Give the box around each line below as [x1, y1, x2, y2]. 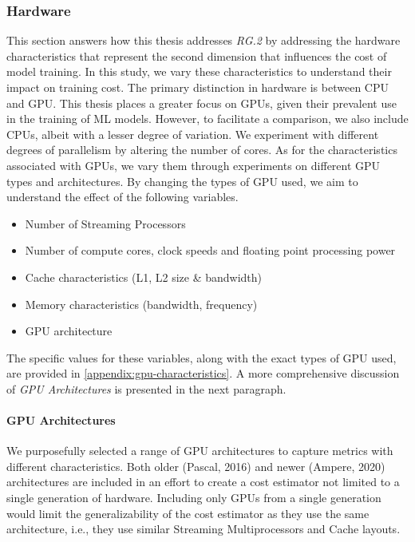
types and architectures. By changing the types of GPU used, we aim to [6, 172, 358, 189]
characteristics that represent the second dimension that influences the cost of [6, 47, 387, 64]
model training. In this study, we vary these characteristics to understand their [6, 63, 392, 80]
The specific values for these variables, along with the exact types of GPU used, [6, 349, 397, 366]
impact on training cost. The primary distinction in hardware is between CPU [6, 79, 389, 95]
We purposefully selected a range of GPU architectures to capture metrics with [6, 442, 393, 459]
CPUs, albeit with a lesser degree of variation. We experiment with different [6, 125, 379, 142]
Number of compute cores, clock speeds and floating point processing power [25, 242, 396, 259]
